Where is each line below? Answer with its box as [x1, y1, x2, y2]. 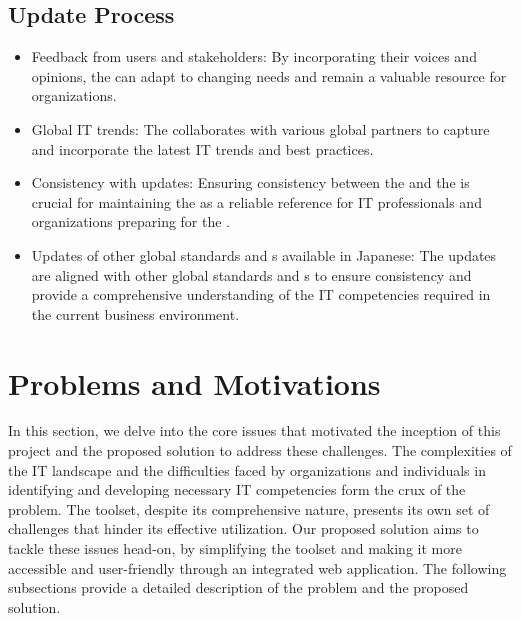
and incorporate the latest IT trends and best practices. [31, 138, 374, 159]
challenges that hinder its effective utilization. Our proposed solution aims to [8, 518, 479, 539]
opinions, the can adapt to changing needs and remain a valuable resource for [31, 65, 507, 86]
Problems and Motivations [8, 362, 381, 403]
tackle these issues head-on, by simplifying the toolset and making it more [8, 538, 462, 559]
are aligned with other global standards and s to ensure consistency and [31, 264, 472, 285]
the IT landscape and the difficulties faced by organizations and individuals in [8, 459, 486, 480]
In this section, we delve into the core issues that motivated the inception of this [8, 420, 501, 441]
